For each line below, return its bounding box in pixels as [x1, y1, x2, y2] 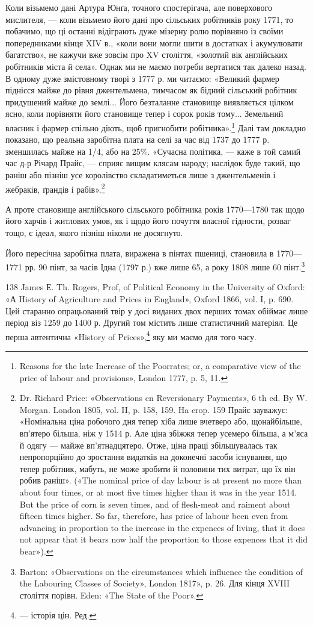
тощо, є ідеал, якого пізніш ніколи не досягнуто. [5, 226, 183, 238]
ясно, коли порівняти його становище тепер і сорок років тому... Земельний [5, 107, 284, 120]
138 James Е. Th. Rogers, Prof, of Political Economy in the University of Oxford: [5, 281, 305, 293]
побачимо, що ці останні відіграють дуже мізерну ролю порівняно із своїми [5, 25, 284, 37]
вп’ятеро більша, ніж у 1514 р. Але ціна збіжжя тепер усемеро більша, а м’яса [19, 427, 308, 440]
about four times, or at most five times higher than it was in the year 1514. [19, 486, 297, 498]
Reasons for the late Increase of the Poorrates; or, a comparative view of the [19, 359, 301, 372]
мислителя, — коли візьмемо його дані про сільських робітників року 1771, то [5, 13, 294, 25]
